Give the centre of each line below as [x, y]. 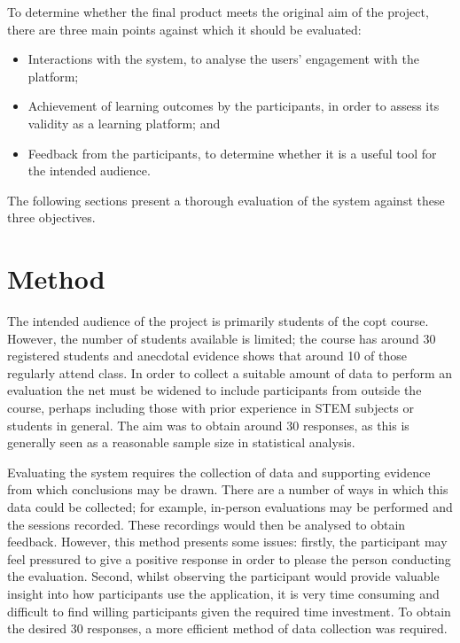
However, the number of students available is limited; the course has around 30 [222, 338]
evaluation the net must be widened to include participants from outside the [214, 390]
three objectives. [51, 217]
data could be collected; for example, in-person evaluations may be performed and [230, 507]
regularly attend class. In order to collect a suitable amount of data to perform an [230, 372]
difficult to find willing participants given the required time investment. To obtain [229, 611]
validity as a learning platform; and [124, 123]
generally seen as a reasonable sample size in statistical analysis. [181, 442]
